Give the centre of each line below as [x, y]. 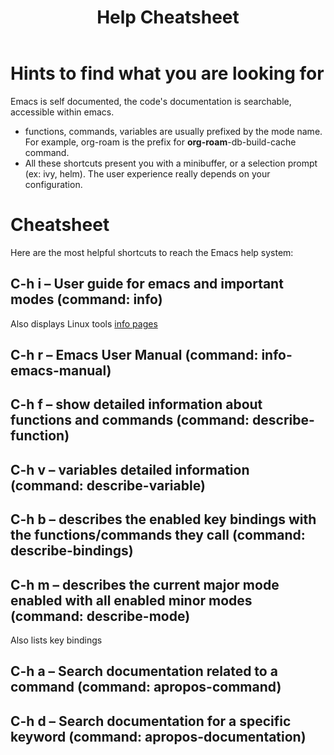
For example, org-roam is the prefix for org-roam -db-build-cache [160, 142]
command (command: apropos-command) [146, 687]
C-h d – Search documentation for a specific [151, 721]
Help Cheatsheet [168, 17]
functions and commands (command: [130, 420]
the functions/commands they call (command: [158, 535]
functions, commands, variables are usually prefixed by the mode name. [173, 131]
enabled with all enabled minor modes [131, 600]
